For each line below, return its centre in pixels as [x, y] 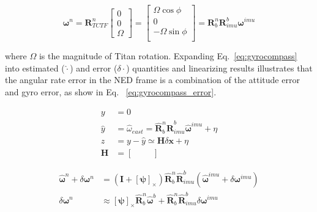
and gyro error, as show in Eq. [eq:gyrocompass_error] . [111, 91]
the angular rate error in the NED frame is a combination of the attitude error [152, 80]
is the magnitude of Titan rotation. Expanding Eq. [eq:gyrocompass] [168, 56]
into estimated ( [35, 68]
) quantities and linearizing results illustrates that [219, 68]
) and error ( [94, 68]
